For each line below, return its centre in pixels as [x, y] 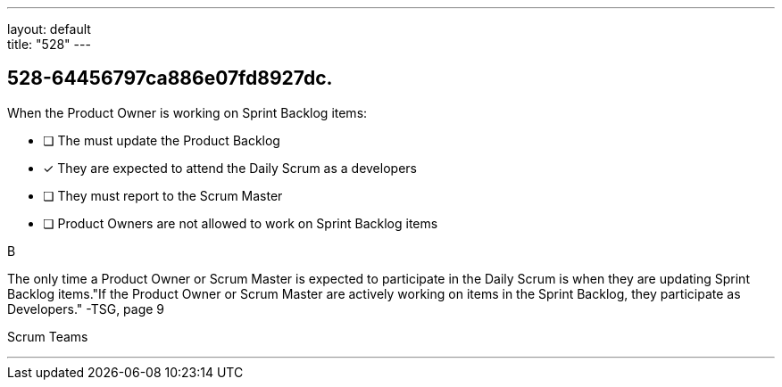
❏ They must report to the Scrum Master [163, 195]
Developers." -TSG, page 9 [86, 309]
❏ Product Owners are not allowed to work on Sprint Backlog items [241, 223]
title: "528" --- [49, 44]
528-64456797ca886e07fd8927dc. [170, 78]
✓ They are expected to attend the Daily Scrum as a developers [230, 168]
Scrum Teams [48, 336]
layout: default [49, 29]
